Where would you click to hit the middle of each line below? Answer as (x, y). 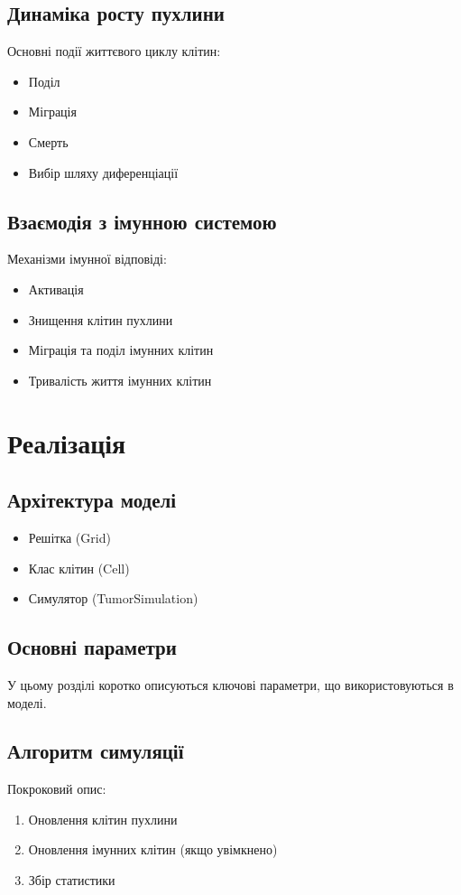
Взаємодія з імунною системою (142, 221)
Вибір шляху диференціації (103, 172)
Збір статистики (72, 880)
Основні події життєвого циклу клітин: (114, 51)
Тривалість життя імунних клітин (120, 380)
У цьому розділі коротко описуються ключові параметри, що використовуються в (230, 684)
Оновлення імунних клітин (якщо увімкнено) (153, 849)
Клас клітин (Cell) (79, 568)
